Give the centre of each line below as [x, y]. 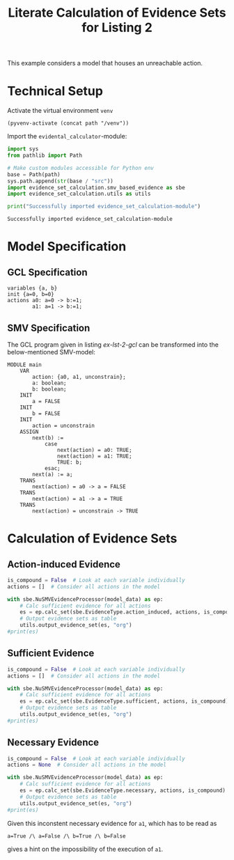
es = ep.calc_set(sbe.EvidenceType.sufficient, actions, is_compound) [124, 701]
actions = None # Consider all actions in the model [87, 765]
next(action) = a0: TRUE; [94, 450]
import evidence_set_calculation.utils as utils [79, 194]
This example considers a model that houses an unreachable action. [105, 63]
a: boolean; [50, 383]
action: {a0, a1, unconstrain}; [79, 377]
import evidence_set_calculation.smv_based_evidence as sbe [96, 187]
